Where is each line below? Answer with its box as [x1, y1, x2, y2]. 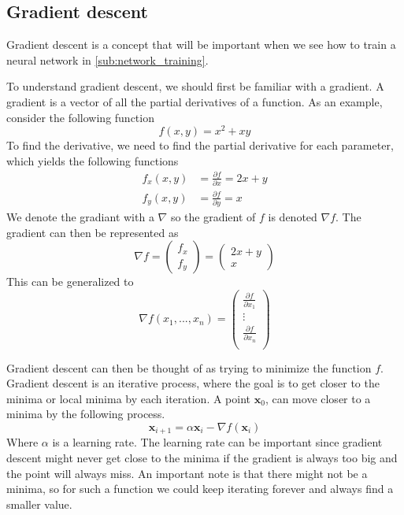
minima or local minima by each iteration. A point [6, 390, 251, 406]
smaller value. [6, 495, 72, 512]
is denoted [268, 209, 317, 225]
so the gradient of [170, 209, 256, 225]
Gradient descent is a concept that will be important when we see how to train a [6, 36, 396, 53]
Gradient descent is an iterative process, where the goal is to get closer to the [6, 375, 380, 391]
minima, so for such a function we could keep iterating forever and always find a [6, 480, 394, 497]
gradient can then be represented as [6, 224, 179, 240]
